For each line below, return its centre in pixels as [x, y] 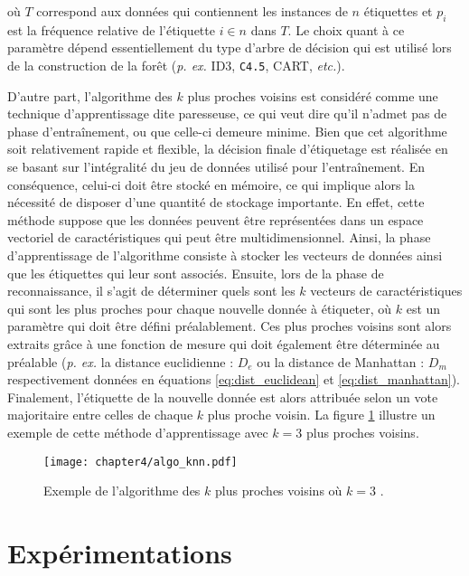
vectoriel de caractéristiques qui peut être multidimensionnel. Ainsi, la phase [219, 237]
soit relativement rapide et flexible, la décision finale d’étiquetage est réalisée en [228, 149]
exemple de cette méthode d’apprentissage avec [138, 432]
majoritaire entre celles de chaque [100, 415]
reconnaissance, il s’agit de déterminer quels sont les [151, 291]
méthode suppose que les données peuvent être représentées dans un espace [216, 219]
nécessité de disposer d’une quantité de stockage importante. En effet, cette [216, 202]
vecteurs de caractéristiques [386, 291]
